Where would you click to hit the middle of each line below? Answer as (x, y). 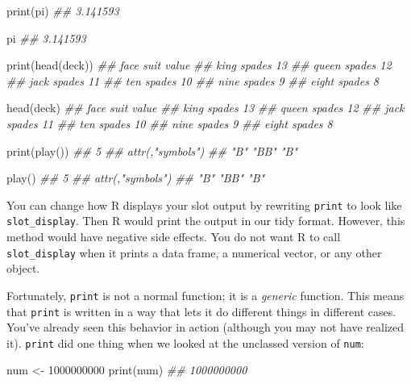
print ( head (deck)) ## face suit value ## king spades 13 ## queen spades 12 (199, 65)
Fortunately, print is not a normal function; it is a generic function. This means (205, 295)
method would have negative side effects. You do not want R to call (174, 237)
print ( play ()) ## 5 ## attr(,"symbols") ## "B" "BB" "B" (152, 150)
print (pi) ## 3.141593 (63, 10)
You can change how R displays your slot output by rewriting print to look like (204, 205)
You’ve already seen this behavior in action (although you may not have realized (205, 327)
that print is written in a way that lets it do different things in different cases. (201, 311)
